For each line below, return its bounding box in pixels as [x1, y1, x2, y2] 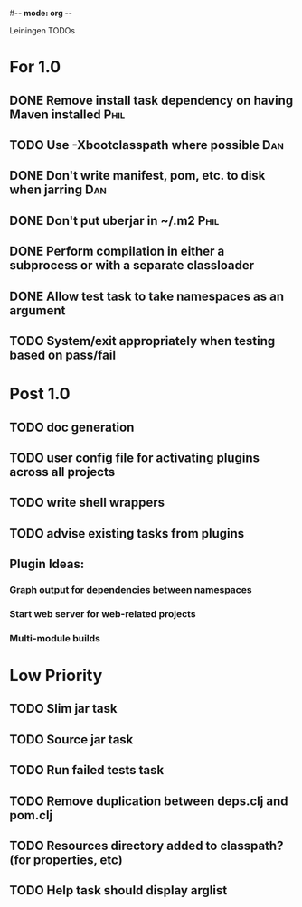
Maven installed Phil [9, 107, 126, 122]
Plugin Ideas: [9, 556, 85, 572]
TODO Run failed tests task [9, 762, 165, 778]
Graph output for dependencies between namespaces [9, 583, 252, 595]
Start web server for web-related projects [9, 607, 196, 620]
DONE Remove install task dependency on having [9, 92, 294, 108]
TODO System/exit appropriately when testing [9, 333, 276, 349]
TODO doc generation [9, 419, 135, 435]
